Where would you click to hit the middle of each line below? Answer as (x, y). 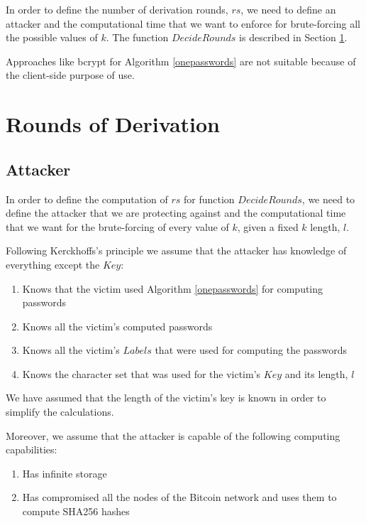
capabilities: (32, 449)
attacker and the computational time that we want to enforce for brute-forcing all (183, 23)
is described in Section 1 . (293, 37)
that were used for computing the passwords (251, 350)
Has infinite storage (65, 473)
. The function (137, 37)
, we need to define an (288, 9)
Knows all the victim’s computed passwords (117, 326)
